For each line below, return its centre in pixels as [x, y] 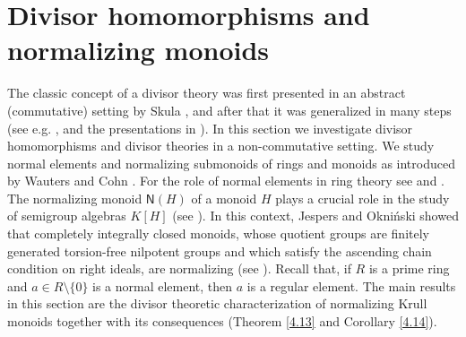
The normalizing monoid [75, 198]
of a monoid [224, 198]
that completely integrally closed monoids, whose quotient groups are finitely [218, 233]
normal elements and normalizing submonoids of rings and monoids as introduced [231, 163]
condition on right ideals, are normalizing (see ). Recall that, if [179, 268]
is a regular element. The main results [351, 285]
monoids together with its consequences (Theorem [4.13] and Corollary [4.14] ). [222, 321]
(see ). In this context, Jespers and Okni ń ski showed [315, 216]
